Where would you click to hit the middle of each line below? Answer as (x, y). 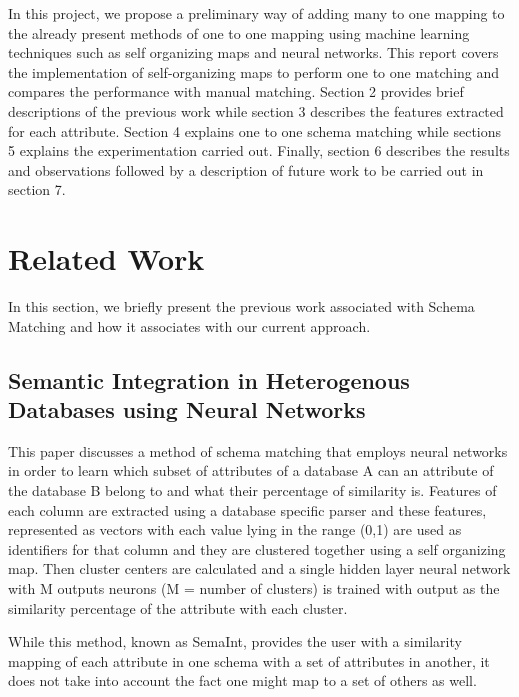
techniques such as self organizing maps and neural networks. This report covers (253, 52)
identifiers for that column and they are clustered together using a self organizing (257, 548)
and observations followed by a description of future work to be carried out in (246, 169)
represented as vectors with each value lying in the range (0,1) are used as (235, 529)
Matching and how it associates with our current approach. (189, 325)
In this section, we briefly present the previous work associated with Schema (241, 306)
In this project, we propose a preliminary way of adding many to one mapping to (256, 13)
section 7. (37, 189)
